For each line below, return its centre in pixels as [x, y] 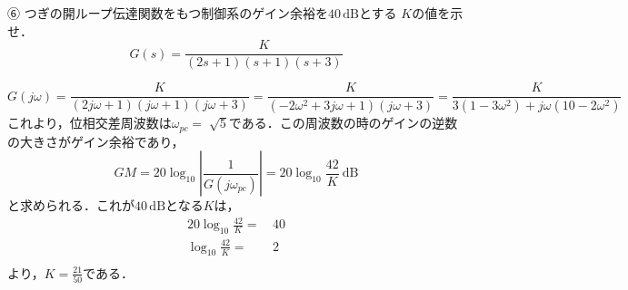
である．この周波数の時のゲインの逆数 [343, 123]
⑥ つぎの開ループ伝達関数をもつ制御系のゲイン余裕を [168, 13]
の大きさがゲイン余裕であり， [96, 141]
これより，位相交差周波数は [90, 123]
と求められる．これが [71, 205]
